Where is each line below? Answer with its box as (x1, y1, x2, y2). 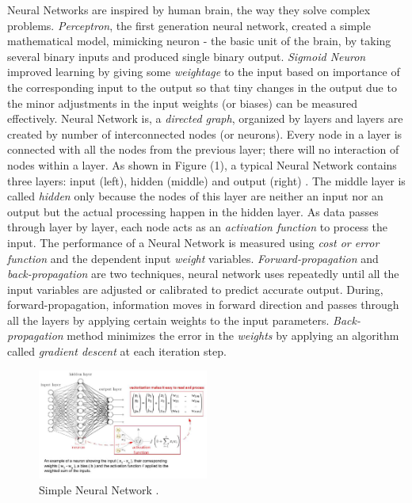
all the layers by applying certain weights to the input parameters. (7, 311, 330, 328)
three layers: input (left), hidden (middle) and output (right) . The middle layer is (7, 172, 406, 189)
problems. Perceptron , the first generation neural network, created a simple (7, 17, 371, 33)
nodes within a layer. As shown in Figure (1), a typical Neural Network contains (7, 156, 397, 173)
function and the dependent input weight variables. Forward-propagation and (7, 250, 379, 266)
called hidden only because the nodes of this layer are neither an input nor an (7, 188, 383, 204)
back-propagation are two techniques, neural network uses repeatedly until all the (7, 265, 399, 282)
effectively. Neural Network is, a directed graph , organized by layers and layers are (7, 110, 403, 127)
